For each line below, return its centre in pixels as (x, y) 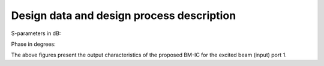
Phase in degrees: (34, 44)
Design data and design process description (124, 15)
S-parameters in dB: (36, 33)
